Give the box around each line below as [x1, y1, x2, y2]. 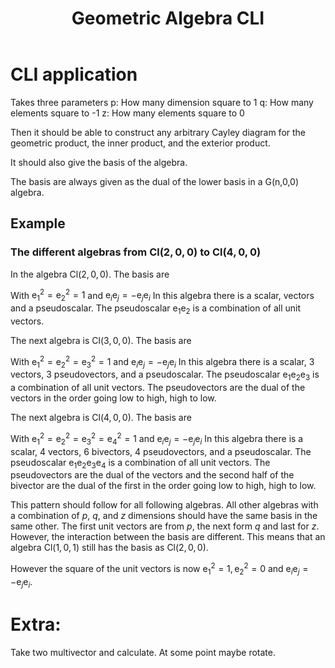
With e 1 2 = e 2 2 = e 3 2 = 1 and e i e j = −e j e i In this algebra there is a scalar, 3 [10, 353, 315, 370]
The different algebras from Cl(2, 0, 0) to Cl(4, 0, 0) [10, 245, 262, 259]
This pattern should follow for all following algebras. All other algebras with [10, 499, 319, 511]
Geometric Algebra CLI [71, 7, 265, 30]
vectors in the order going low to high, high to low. [10, 392, 217, 404]
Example [10, 215, 66, 232]
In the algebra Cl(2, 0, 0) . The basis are [10, 268, 170, 280]
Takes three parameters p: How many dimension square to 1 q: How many [10, 96, 314, 108]
